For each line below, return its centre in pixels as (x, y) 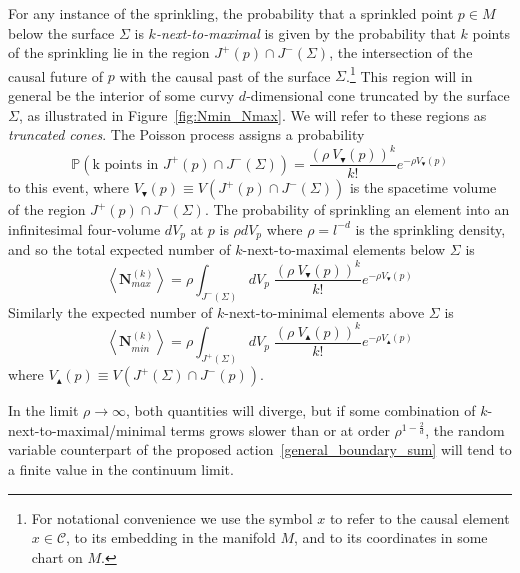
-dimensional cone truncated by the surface (378, 95)
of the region (47, 209)
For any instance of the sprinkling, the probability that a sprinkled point (231, 13)
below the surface (61, 32)
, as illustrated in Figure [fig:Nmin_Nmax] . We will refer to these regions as (252, 114)
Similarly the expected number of (110, 311)
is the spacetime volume (423, 187)
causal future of (56, 75)
